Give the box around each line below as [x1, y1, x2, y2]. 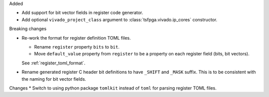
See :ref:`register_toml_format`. [21, 60, 86, 66]
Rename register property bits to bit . [34, 44, 120, 49]
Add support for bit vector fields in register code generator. [21, 10, 143, 16]
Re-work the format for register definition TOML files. [21, 35, 132, 41]
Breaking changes [9, 26, 47, 32]
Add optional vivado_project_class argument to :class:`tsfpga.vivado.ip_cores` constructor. [21, 16, 218, 22]
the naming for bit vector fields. [21, 76, 87, 82]
